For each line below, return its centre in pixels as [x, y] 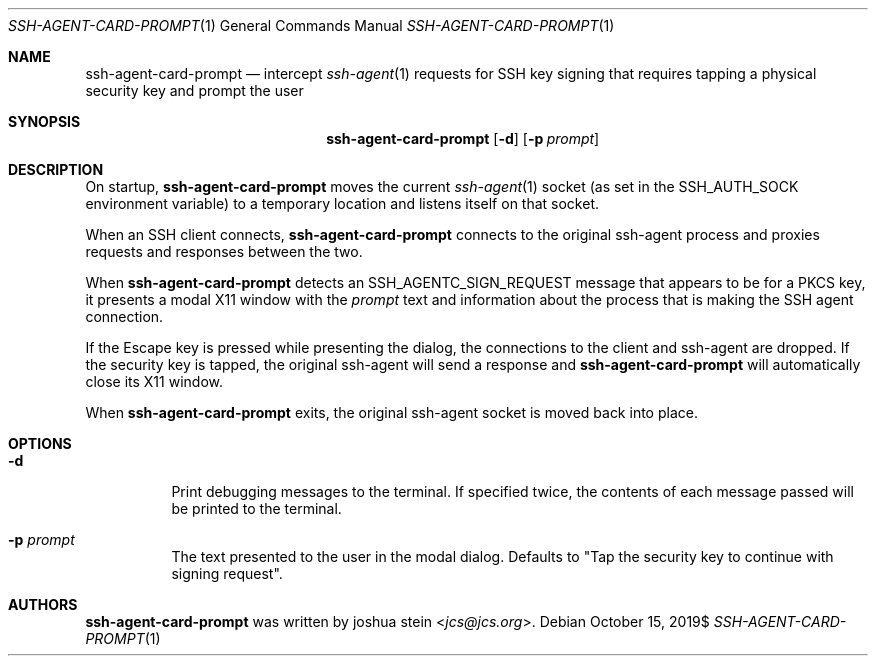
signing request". [227, 573]
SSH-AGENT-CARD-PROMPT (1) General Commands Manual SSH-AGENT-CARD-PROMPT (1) [311, 25]
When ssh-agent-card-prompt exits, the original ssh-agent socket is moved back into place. [391, 412]
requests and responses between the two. [224, 251]
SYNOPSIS [44, 121]
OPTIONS [40, 443]
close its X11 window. [154, 381]
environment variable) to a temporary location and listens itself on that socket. [342, 203]
